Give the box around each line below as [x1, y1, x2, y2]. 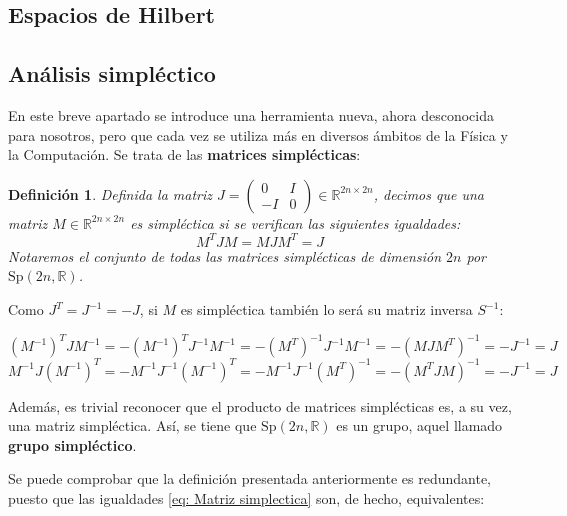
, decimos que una [373, 183, 484, 204]
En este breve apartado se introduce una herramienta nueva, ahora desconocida [8, 104, 494, 125]
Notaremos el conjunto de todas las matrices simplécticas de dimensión [8, 245, 442, 266]
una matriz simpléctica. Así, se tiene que [8, 415, 257, 436]
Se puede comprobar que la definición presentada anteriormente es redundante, [8, 468, 492, 489]
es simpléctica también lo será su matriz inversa [180, 299, 473, 320]
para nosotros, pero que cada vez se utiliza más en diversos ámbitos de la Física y [8, 124, 508, 145]
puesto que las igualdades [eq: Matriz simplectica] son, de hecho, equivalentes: [8, 488, 485, 509]
